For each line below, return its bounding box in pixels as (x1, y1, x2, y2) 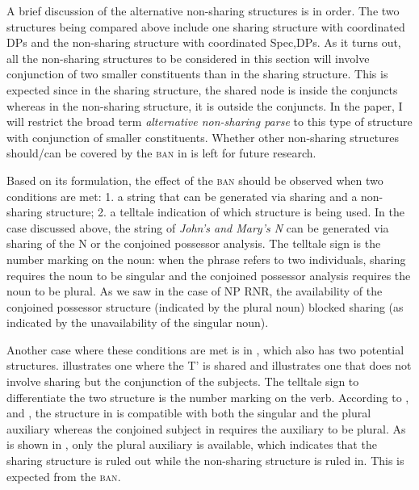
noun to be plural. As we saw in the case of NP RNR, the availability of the (6, 283, 383, 299)
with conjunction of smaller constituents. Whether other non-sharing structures (6, 128, 400, 145)
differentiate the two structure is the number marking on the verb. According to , (6, 388, 409, 405)
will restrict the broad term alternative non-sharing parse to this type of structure (6, 113, 413, 130)
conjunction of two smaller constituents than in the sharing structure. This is (6, 65, 388, 82)
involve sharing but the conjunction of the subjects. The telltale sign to (6, 373, 359, 390)
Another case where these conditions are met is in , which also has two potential (6, 341, 404, 358)
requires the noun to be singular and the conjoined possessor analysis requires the (6, 266, 411, 283)
